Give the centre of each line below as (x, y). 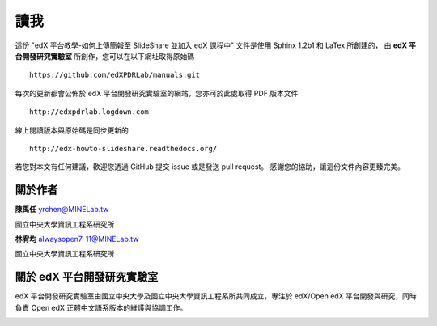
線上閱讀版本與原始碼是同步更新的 (72, 130)
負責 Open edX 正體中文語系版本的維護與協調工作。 (101, 307)
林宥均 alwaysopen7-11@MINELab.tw (77, 239)
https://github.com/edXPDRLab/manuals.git (115, 75)
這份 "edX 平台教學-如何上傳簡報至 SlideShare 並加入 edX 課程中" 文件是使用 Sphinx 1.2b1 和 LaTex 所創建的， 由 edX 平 (216, 45)
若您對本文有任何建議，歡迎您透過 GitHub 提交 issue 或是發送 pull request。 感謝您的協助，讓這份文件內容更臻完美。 (210, 167)
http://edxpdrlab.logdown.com (89, 112)
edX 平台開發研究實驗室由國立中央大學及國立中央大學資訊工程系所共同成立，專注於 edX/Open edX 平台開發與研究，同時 (216, 296)
